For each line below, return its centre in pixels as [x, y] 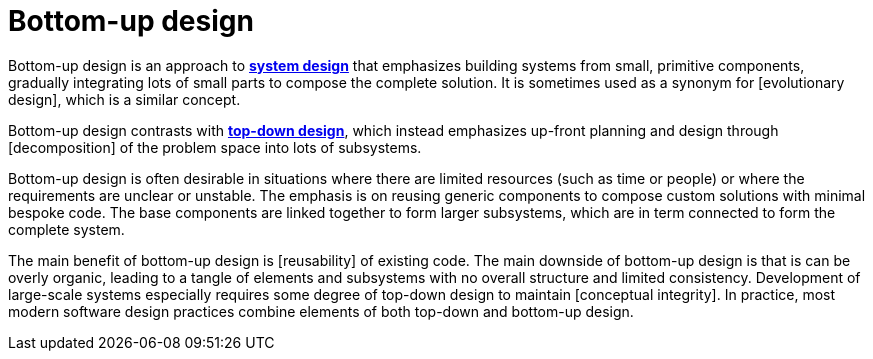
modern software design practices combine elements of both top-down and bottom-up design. [321, 311]
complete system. [66, 229]
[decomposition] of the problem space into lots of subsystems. [215, 147]
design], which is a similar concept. [124, 99]
